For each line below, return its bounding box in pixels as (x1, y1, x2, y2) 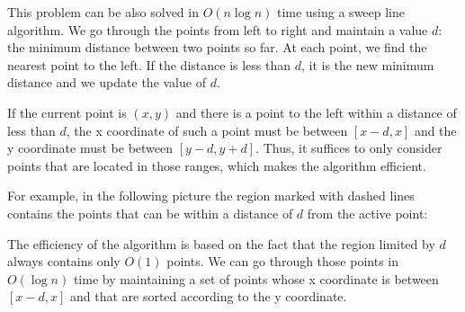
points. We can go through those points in (166, 252, 398, 271)
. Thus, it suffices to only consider (255, 138, 443, 157)
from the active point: (307, 203, 428, 222)
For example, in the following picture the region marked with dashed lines (7, 186, 415, 205)
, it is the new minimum (300, 55, 434, 74)
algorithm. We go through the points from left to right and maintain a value (7, 20, 428, 39)
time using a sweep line (276, 3, 406, 21)
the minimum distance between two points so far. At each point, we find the (7, 38, 427, 57)
